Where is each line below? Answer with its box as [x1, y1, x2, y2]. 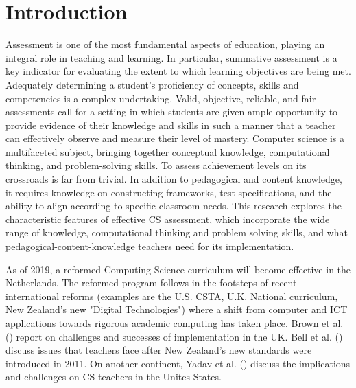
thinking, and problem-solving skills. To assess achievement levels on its [5, 158, 307, 172]
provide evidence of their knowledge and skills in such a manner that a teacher [5, 117, 336, 132]
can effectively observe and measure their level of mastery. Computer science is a [5, 131, 344, 146]
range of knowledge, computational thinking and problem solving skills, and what [5, 225, 348, 240]
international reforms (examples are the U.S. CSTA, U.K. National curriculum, [5, 288, 338, 303]
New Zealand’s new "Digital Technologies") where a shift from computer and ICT [5, 302, 348, 317]
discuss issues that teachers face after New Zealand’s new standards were [5, 343, 312, 357]
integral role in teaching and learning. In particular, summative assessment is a [5, 50, 337, 65]
